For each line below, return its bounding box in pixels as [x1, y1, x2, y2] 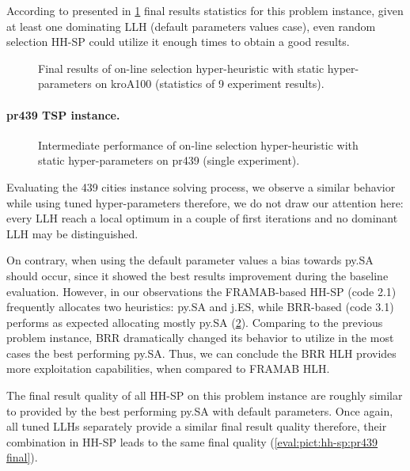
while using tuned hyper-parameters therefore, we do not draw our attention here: [6, 194, 404, 211]
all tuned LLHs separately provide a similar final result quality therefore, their [6, 418, 387, 435]
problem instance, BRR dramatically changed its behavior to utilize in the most [6, 329, 394, 346]
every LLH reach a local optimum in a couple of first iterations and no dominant [6, 210, 398, 226]
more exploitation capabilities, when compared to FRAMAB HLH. [6, 360, 330, 377]
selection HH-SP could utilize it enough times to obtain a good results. [6, 33, 350, 50]
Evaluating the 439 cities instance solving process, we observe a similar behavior [6, 178, 396, 195]
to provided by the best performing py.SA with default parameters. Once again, [6, 402, 393, 419]
